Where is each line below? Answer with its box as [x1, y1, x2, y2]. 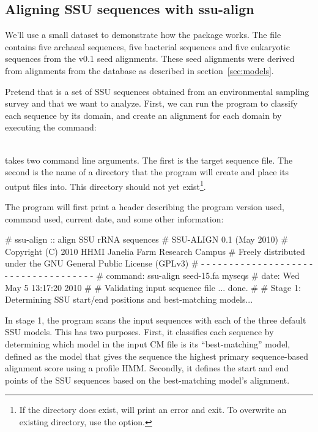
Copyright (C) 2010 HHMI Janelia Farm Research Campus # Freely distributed [5, 244, 305, 257]
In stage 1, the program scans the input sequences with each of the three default [5, 313, 306, 326]
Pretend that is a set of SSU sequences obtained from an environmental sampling [5, 85, 309, 97]
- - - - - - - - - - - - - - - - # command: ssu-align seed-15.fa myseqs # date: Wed [5, 268, 300, 281]
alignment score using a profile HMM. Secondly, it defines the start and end [5, 362, 289, 374]
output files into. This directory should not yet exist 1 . [5, 178, 206, 192]
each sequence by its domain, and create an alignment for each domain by [5, 108, 282, 121]
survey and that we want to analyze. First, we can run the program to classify [5, 97, 298, 110]
